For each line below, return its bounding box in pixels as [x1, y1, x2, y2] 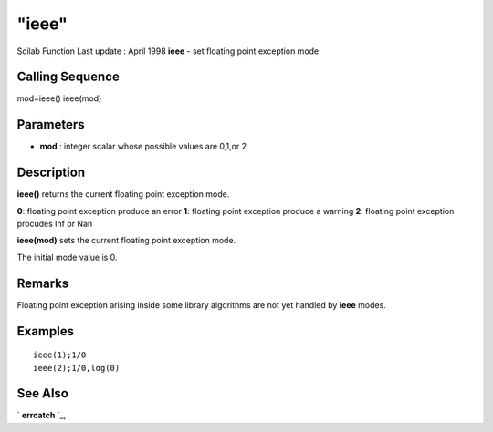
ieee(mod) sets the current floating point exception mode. [16, 235, 236, 246]
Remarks [16, 275, 69, 291]
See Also [16, 386, 68, 401]
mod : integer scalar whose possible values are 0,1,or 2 [39, 141, 246, 152]
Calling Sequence [16, 69, 121, 85]
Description [16, 165, 86, 180]
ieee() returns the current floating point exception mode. [16, 189, 230, 200]
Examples [16, 324, 75, 339]
